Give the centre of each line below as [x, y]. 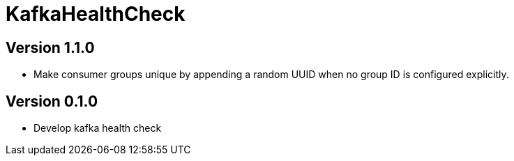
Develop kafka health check [98, 128]
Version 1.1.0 [50, 47]
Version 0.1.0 [52, 101]
